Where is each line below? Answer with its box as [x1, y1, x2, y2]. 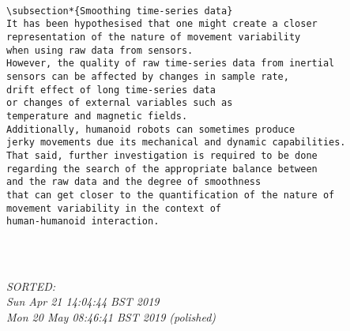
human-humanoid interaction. [6, 216, 160, 228]
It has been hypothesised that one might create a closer [6, 18, 318, 30]
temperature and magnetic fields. [6, 110, 188, 122]
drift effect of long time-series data [6, 84, 216, 96]
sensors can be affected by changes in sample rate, [6, 70, 289, 82]
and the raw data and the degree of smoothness [6, 176, 262, 188]
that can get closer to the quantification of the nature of [6, 189, 335, 201]
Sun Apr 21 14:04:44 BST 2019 [6, 293, 160, 310]
